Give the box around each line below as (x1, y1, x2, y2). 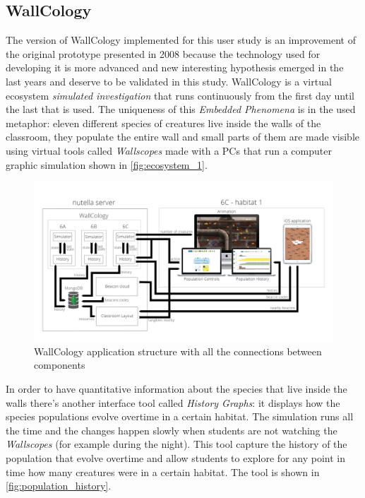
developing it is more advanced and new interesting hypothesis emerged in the (6, 60, 344, 75)
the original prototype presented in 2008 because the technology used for (6, 46, 321, 61)
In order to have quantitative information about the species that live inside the (6, 381, 347, 396)
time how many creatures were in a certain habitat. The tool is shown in (6, 464, 320, 479)
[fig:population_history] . (6, 478, 112, 493)
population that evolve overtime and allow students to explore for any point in (6, 450, 345, 465)
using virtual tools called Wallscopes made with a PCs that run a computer (6, 143, 332, 158)
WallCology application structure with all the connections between (34, 343, 322, 358)
